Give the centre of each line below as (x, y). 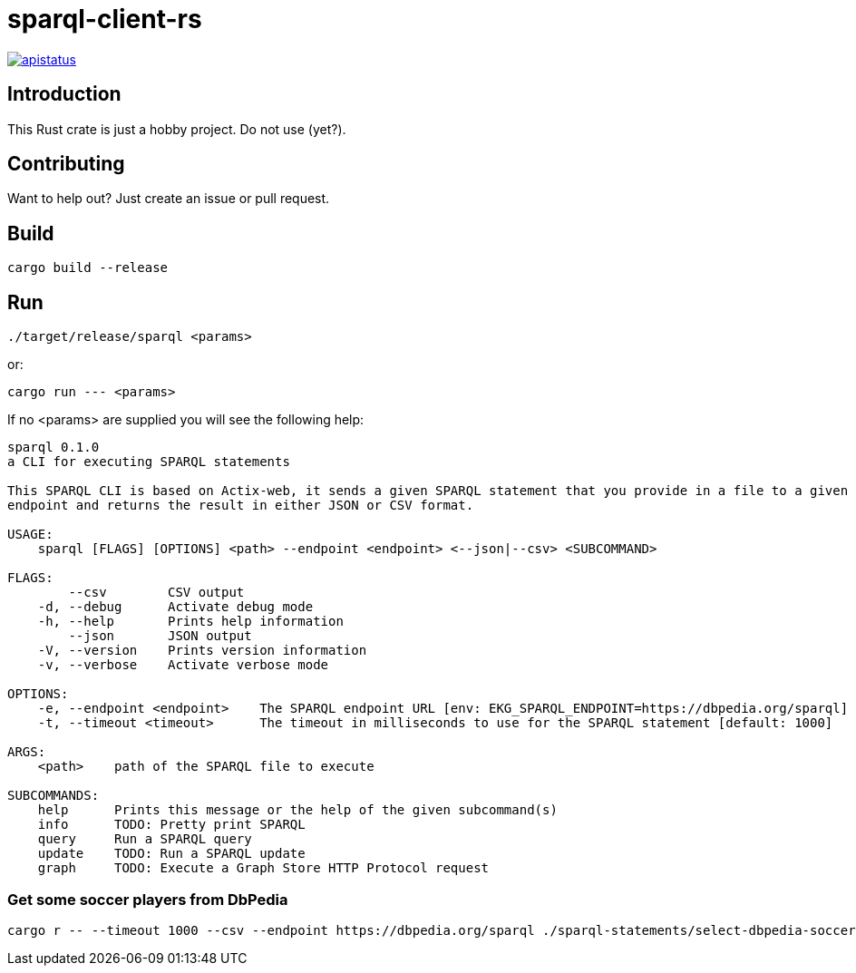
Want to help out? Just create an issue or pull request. (169, 199)
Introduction (64, 94)
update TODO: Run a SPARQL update (171, 854)
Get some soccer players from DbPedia (148, 899)
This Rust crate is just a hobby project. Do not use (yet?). (177, 129)
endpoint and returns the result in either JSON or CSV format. (241, 506)
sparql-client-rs (105, 19)
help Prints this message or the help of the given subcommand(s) (297, 810)
